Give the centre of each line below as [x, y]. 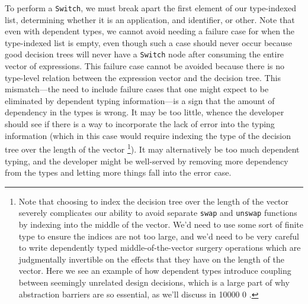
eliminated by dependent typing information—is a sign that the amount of [140, 100]
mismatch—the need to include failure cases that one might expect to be [137, 89]
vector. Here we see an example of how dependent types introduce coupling [155, 271]
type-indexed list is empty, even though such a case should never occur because [149, 42]
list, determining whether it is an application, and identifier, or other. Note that [150, 19]
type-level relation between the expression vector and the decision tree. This [143, 77]
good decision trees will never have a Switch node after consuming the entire [145, 54]
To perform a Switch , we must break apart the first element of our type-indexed [151, 8]
